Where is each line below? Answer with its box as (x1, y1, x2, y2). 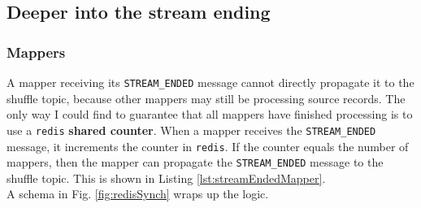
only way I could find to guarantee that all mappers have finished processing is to (7, 106, 413, 123)
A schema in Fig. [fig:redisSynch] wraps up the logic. (7, 185, 269, 202)
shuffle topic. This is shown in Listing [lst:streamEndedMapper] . (7, 169, 326, 186)
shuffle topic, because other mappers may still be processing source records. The (7, 89, 406, 106)
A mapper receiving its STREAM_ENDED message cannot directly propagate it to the (7, 74, 414, 90)
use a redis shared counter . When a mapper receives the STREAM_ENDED (7, 121, 376, 138)
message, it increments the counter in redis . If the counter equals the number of (7, 137, 409, 154)
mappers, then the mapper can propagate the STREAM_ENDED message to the (7, 154, 384, 171)
